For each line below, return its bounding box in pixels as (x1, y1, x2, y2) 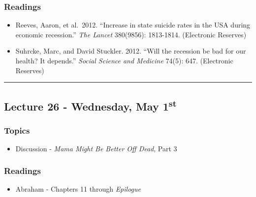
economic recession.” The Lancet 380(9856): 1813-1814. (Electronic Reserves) (15, 29, 247, 39)
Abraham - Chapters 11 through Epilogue (15, 184, 141, 194)
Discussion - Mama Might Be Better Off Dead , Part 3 (15, 143, 177, 154)
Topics (4, 124, 30, 136)
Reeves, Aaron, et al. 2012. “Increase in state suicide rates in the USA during (15, 20, 251, 30)
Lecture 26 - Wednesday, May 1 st (4, 96, 177, 113)
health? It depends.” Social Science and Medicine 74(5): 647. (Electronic (15, 56, 233, 65)
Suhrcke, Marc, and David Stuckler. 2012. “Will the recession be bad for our (15, 46, 246, 56)
